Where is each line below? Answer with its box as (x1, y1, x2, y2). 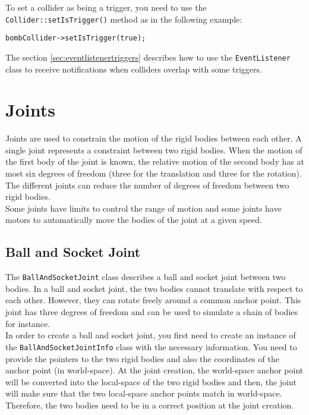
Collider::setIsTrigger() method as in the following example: (5, 12, 242, 25)
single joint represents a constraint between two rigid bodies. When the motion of (5, 143, 302, 156)
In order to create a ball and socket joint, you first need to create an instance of (5, 329, 296, 341)
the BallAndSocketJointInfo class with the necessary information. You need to (5, 340, 297, 353)
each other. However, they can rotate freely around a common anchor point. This (5, 294, 301, 306)
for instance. (5, 317, 51, 329)
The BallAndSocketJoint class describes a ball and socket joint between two (5, 271, 286, 283)
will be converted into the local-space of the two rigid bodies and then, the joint (5, 375, 297, 388)
